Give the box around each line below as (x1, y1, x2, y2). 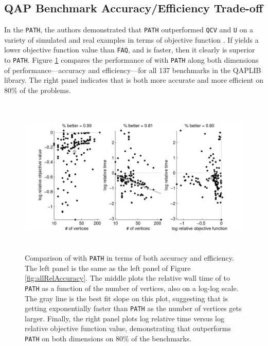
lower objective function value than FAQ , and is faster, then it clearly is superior (4, 44, 255, 55)
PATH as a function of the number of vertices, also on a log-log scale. (25, 282, 239, 293)
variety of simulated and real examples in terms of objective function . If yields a (4, 34, 259, 45)
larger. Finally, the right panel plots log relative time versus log (25, 313, 224, 323)
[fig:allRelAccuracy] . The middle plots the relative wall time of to (25, 272, 230, 283)
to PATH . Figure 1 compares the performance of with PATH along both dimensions (4, 54, 259, 65)
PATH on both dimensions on (25, 333, 114, 344)
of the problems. (20, 84, 71, 95)
